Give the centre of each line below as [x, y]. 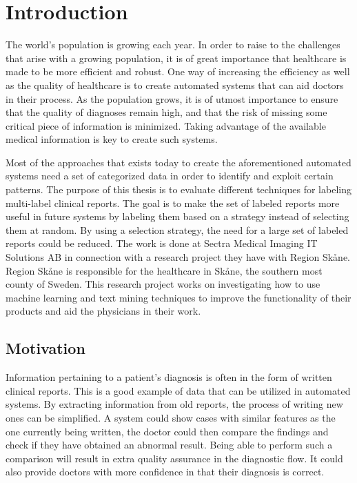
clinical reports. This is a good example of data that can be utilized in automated [178, 390]
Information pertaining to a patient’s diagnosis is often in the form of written [169, 377]
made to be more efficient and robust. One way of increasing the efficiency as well [178, 71]
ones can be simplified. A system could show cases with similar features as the [171, 417]
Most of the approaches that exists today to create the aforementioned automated [178, 162]
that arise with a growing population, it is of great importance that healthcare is [176, 58]
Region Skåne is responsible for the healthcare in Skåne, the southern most [164, 270]
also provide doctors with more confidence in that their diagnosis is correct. [165, 472]
